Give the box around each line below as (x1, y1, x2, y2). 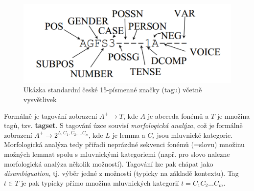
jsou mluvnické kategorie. (157, 129, 233, 140)
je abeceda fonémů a (147, 110, 209, 121)
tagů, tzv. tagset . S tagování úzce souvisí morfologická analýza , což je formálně (4, 120, 243, 130)
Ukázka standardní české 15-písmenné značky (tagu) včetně (23, 85, 202, 95)
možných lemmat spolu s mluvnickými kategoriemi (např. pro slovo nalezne (4, 149, 230, 159)
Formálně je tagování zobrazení (4, 110, 97, 121)
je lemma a (112, 129, 145, 140)
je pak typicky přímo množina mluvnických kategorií (21, 177, 179, 188)
